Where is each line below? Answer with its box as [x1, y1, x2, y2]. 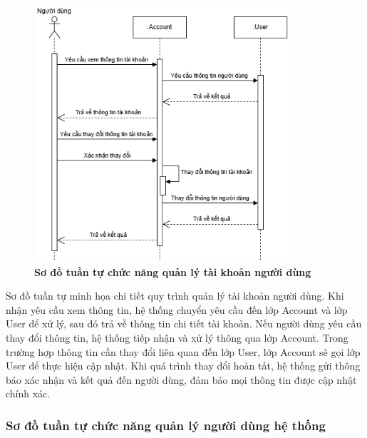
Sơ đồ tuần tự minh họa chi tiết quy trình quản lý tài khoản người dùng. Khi [6, 288, 344, 303]
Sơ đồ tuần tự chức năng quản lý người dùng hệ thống [6, 416, 326, 434]
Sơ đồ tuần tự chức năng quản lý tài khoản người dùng [34, 264, 311, 279]
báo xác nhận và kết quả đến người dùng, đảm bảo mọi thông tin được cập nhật [6, 372, 357, 387]
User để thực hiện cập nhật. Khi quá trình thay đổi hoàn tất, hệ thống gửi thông [6, 358, 361, 373]
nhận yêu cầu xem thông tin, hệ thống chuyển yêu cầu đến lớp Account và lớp [6, 302, 348, 317]
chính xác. [6, 386, 51, 401]
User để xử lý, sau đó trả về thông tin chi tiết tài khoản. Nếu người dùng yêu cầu [6, 316, 362, 331]
